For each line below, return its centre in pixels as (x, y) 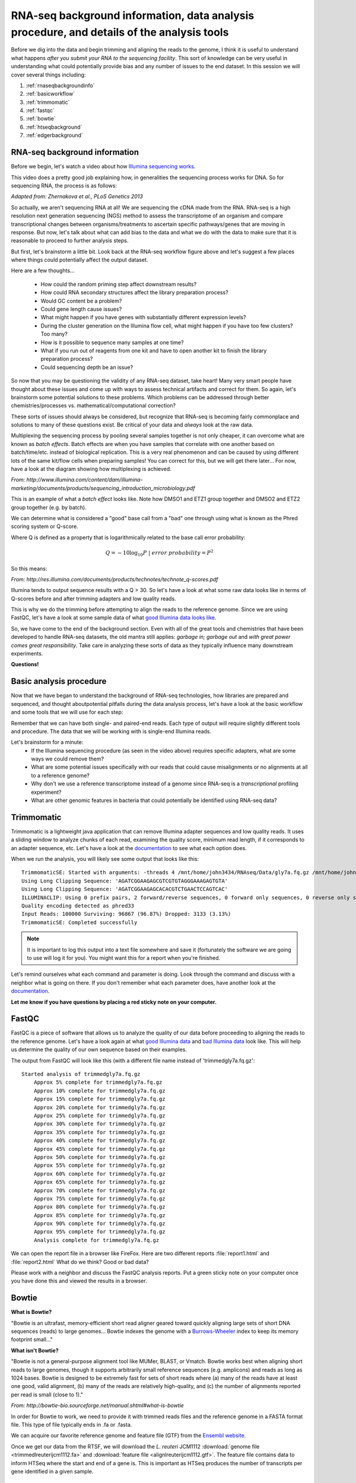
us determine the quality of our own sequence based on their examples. (99, 1049)
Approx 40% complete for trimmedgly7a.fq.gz (99, 1141)
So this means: (29, 568)
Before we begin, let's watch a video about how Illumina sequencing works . (103, 167)
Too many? (54, 334)
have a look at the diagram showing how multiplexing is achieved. (91, 469)
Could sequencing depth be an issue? (87, 367)
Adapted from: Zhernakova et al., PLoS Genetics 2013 (77, 196)
